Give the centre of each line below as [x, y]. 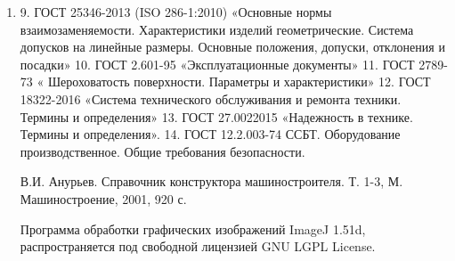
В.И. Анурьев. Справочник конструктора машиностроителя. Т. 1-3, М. [211, 181]
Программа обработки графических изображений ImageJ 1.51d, [193, 228]
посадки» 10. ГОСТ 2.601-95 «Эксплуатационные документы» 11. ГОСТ [217, 64]
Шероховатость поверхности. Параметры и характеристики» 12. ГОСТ [239, 82]
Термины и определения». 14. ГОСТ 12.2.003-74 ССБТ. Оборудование [210, 134]
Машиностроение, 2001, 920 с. [103, 198]
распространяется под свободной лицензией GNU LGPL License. [198, 246]
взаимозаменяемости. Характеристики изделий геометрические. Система [217, 29]
